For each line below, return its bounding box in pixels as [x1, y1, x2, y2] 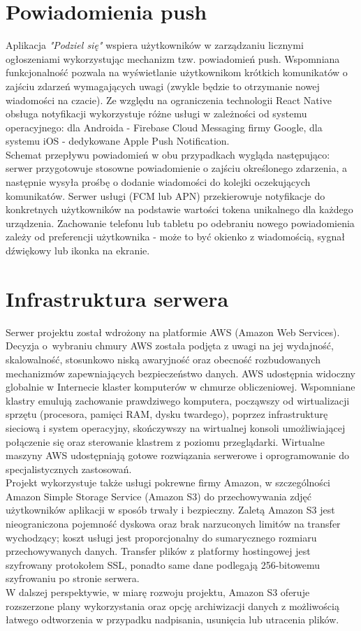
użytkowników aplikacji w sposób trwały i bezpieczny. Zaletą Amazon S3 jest [6, 502, 335, 517]
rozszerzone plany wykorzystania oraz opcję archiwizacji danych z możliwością [6, 598, 339, 613]
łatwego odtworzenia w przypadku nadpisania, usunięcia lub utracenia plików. [6, 612, 339, 627]
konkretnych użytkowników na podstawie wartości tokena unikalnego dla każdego [6, 202, 353, 217]
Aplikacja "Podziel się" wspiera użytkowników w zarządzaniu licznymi [6, 38, 304, 52]
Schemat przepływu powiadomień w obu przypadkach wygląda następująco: [6, 147, 330, 161]
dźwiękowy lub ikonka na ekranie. [6, 243, 150, 258]
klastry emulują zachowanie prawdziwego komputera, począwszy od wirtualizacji [6, 393, 350, 407]
